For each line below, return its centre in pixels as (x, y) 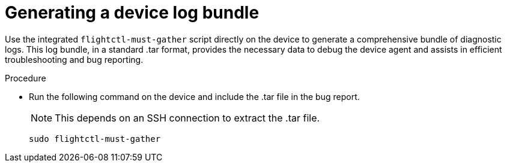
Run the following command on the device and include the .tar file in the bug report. (194, 96)
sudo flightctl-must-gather (95, 139)
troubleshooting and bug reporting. (74, 59)
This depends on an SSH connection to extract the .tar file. (187, 118)
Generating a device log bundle (132, 13)
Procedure (26, 78)
